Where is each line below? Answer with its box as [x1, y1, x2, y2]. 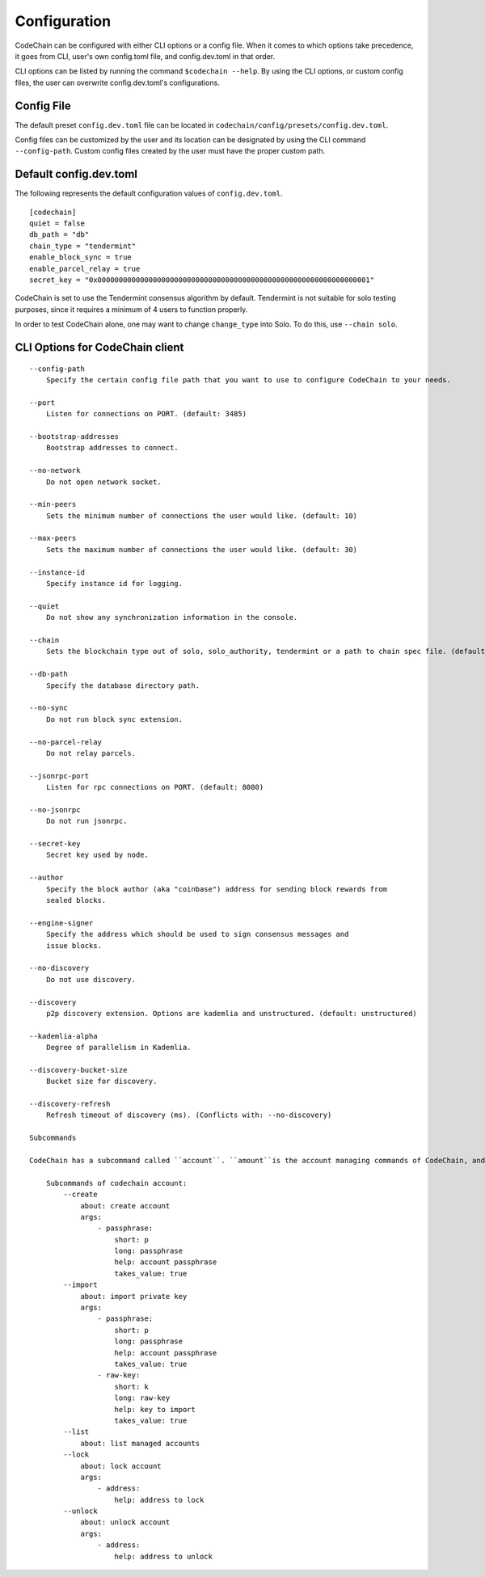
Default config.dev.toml [15, 167, 137, 181]
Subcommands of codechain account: [45, 1179, 188, 1187]
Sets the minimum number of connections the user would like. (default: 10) [45, 511, 358, 521]
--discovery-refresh [29, 1099, 111, 1109]
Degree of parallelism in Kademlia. [45, 1043, 192, 1052]
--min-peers [29, 500, 77, 509]
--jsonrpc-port [29, 771, 90, 780]
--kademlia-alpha [29, 1031, 98, 1040]
